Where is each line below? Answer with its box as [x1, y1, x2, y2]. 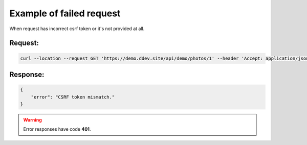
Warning [23, 116, 42, 123]
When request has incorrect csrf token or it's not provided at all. [9, 26, 145, 32]
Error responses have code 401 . [23, 126, 91, 132]
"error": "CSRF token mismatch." [31, 94, 115, 100]
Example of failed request [9, 8, 121, 19]
